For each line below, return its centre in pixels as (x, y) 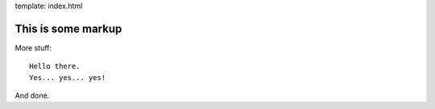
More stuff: (33, 47)
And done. (32, 95)
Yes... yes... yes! (68, 77)
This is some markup (68, 28)
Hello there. (55, 67)
